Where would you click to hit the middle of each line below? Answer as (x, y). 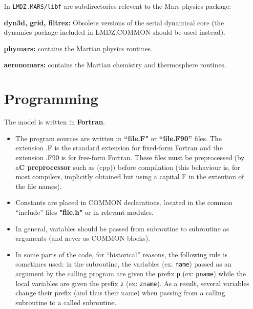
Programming (51, 98)
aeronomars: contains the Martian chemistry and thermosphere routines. (115, 65)
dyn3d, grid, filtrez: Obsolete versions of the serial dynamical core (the (114, 22)
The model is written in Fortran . (54, 122)
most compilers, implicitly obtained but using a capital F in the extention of (130, 176)
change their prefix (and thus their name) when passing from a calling (120, 293)
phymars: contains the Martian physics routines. (78, 48)
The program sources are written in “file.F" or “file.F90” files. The (118, 138)
